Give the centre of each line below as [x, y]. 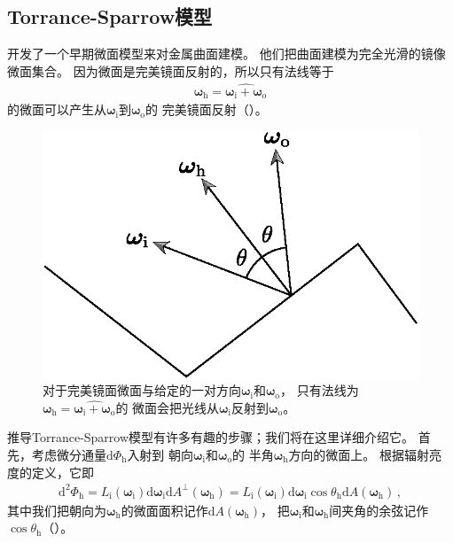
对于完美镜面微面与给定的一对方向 [142, 390]
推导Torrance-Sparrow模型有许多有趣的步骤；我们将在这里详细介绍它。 [211, 437]
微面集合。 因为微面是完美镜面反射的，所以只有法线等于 [171, 70]
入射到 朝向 [160, 454]
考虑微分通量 [69, 454]
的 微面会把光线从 [168, 407]
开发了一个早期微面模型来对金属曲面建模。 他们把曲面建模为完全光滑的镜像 [226, 54]
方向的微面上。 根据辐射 [359, 454]
